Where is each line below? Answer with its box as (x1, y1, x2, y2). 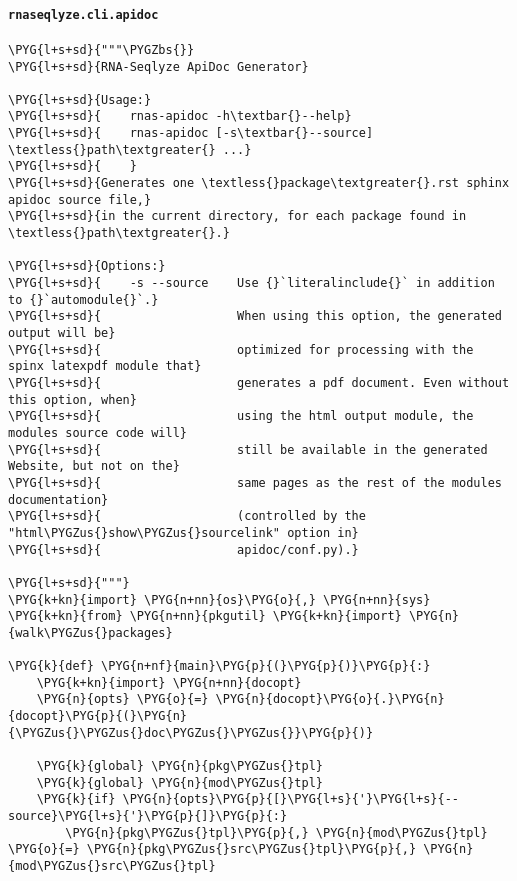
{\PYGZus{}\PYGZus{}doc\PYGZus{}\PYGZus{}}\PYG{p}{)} (8, 725, 374, 740)
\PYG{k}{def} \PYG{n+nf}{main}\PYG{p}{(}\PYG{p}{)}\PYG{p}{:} (8, 659, 431, 674)
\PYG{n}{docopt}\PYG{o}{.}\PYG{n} (215, 692, 445, 707)
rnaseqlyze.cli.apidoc (8, 7, 159, 22)
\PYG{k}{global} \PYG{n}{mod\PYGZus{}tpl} (36, 775, 323, 790)
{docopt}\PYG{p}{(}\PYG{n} (8, 709, 187, 724)
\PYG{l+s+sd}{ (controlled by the (8, 509, 366, 524)
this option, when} (8, 392, 137, 407)
